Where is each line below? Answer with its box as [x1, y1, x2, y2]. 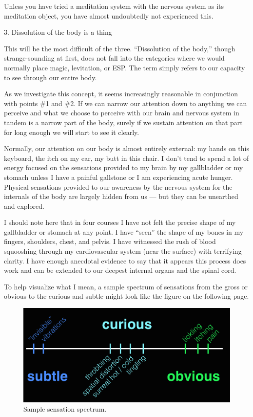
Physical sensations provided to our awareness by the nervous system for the [4, 181, 233, 192]
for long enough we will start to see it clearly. [4, 127, 139, 137]
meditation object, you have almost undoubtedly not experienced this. [4, 10, 214, 21]
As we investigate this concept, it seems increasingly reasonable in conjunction [4, 88, 238, 99]
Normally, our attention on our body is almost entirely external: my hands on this [4, 143, 249, 154]
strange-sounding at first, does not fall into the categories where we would [4, 53, 225, 63]
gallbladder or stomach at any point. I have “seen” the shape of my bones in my [4, 226, 244, 237]
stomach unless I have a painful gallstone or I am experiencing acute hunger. [4, 172, 233, 182]
